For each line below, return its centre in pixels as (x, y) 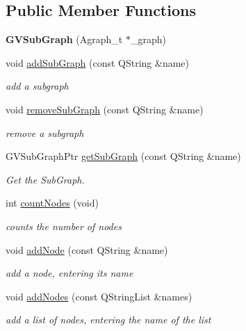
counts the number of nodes (64, 226)
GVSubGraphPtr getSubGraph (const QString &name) (123, 156)
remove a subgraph (45, 132)
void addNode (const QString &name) (87, 249)
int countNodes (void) (52, 203)
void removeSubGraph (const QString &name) (105, 109)
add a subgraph (37, 86)
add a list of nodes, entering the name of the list (108, 320)
